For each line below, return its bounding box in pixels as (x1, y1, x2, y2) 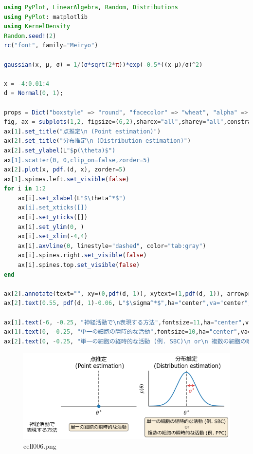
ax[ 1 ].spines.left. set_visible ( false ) (4, 175, 129, 183)
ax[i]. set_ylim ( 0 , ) (18, 223, 84, 230)
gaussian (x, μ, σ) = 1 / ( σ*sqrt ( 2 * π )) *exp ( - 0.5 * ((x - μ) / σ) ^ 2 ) (4, 61, 203, 68)
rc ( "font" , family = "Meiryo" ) (4, 42, 98, 49)
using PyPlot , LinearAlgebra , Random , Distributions (4, 4, 179, 11)
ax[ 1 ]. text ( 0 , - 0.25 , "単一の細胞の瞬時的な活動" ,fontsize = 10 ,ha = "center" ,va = (4, 328, 251, 336)
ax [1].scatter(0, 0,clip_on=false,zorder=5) (4, 156, 150, 164)
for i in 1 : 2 (4, 185, 46, 192)
